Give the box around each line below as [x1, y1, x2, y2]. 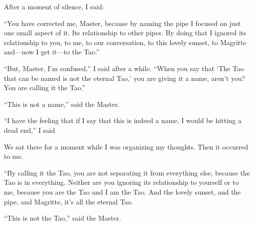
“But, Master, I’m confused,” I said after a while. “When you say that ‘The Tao [4, 63, 244, 73]
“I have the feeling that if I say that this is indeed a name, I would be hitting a [4, 115, 242, 126]
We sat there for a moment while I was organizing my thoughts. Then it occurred [4, 141, 248, 151]
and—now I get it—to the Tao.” [4, 47, 99, 57]
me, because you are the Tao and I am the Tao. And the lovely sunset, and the [4, 186, 241, 197]
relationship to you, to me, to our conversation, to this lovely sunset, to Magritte [4, 37, 247, 47]
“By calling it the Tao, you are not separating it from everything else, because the [4, 167, 250, 177]
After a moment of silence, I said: [4, 1, 104, 11]
